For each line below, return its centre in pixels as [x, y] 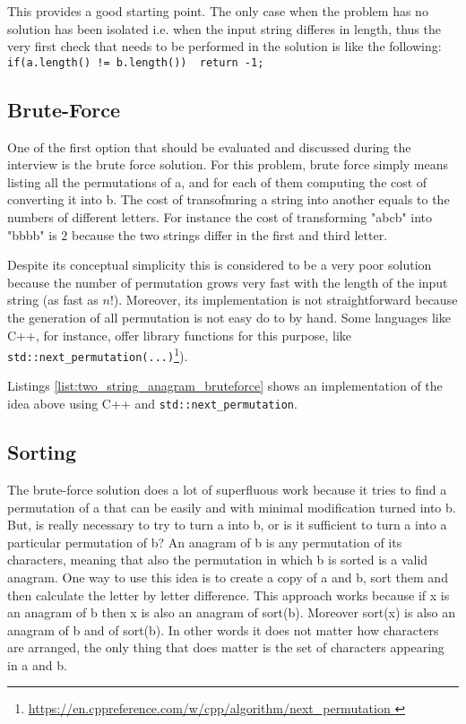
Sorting [42, 452]
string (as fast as [53, 300]
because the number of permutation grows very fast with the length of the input [228, 282]
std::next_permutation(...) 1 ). [98, 354]
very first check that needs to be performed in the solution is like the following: [224, 46]
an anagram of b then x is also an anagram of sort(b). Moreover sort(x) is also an [232, 612]
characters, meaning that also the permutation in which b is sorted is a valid [218, 560]
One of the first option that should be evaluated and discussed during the [209, 147]
